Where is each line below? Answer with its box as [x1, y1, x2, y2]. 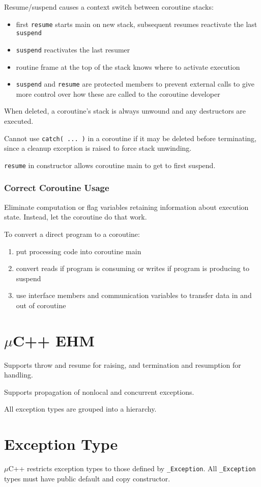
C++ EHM [12, 330, 95, 350]
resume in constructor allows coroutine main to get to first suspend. [4, 159, 216, 170]
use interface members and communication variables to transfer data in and [16, 290, 252, 301]
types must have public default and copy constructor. [4, 473, 170, 483]
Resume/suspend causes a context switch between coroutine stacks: [4, 2, 214, 12]
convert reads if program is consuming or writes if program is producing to [16, 263, 249, 274]
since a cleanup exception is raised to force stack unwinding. [4, 143, 192, 153]
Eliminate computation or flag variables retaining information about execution [4, 201, 249, 212]
